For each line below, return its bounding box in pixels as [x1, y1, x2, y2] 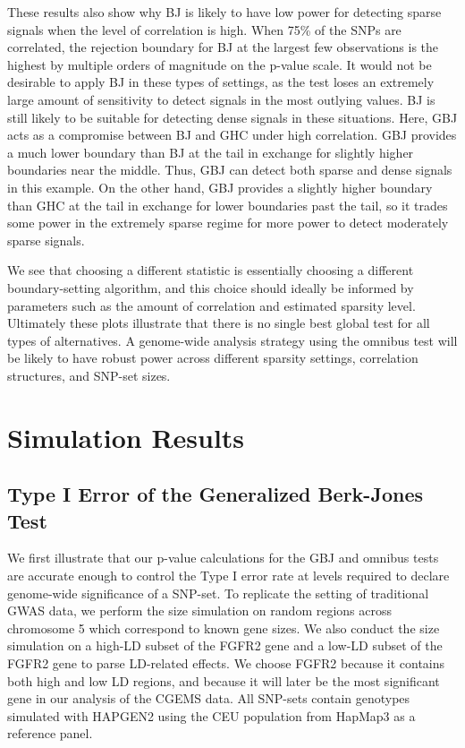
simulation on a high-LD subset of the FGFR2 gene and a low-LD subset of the [7, 636, 443, 655]
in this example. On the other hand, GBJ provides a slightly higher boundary [7, 177, 433, 196]
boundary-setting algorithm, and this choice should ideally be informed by [7, 278, 414, 297]
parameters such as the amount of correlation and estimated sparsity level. [7, 296, 416, 314]
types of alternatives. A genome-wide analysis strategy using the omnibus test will [7, 331, 458, 349]
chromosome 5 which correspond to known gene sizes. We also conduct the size [7, 618, 440, 637]
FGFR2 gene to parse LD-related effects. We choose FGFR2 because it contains [7, 654, 445, 672]
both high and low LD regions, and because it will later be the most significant [7, 671, 440, 690]
